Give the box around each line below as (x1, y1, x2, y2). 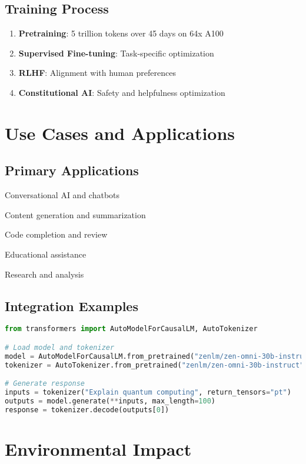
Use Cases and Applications (5, 121, 235, 145)
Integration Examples (5, 296, 138, 315)
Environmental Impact (5, 436, 192, 460)
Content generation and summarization (5, 208, 146, 221)
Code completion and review (5, 228, 108, 241)
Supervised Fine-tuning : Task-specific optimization (18, 46, 214, 59)
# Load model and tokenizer (5, 343, 115, 352)
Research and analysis (5, 268, 84, 280)
